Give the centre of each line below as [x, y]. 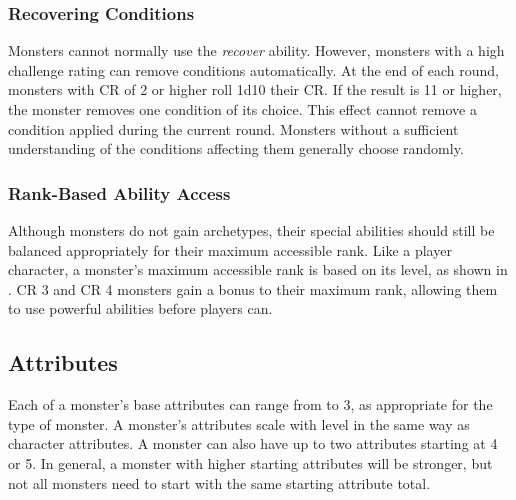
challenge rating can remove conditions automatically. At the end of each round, [253, 69]
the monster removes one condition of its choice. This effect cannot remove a [242, 109]
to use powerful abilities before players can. [140, 308]
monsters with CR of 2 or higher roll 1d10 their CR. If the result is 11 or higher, [255, 89]
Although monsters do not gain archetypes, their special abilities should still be [251, 230]
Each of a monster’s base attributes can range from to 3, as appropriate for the [250, 404]
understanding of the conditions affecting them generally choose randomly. [236, 148]
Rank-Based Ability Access [119, 192]
